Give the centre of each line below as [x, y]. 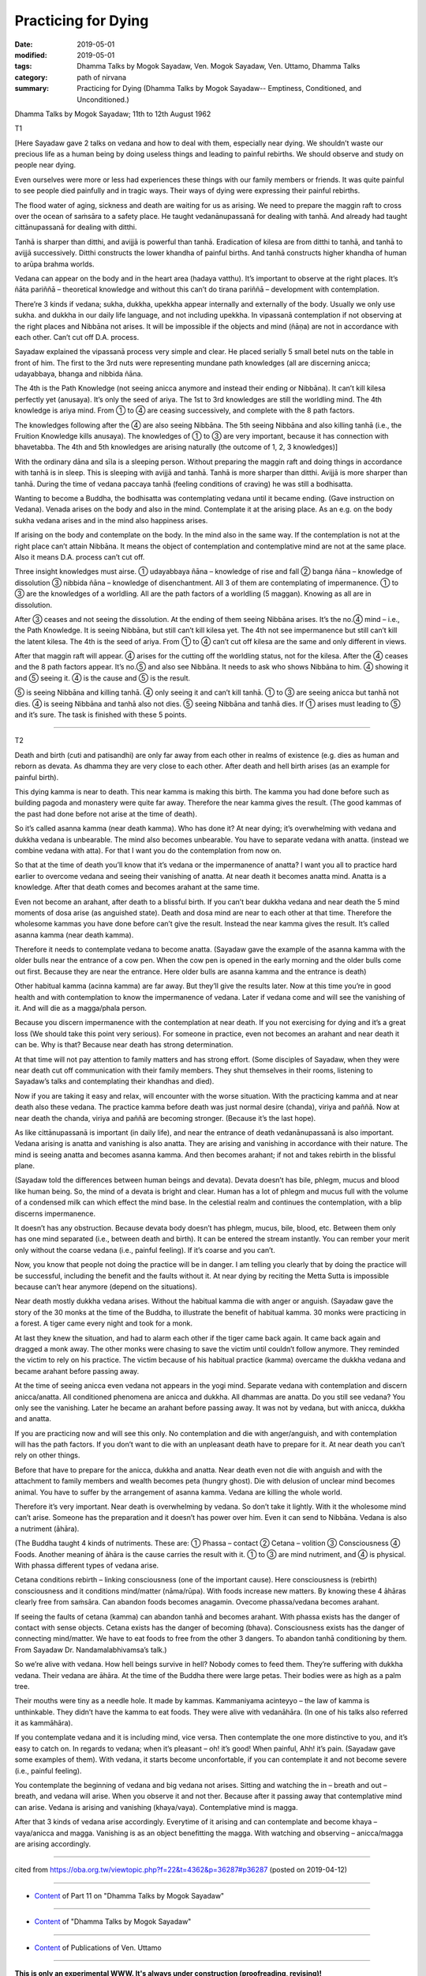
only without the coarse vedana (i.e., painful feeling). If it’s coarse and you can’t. [145, 1250]
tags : [23, 66]
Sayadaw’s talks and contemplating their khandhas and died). [114, 1081]
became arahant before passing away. [77, 1371]
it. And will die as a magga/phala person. [81, 1009]
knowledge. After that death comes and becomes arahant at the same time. [137, 887]
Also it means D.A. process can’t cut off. [80, 556]
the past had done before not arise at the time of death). [106, 813]
